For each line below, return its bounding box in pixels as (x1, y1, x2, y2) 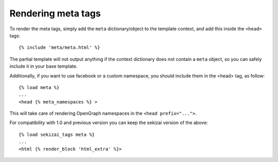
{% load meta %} (19, 85, 60, 90)
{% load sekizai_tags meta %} (19, 131, 95, 137)
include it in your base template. (9, 63, 78, 69)
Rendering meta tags (9, 8, 101, 19)
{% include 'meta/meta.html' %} (19, 45, 100, 51)
